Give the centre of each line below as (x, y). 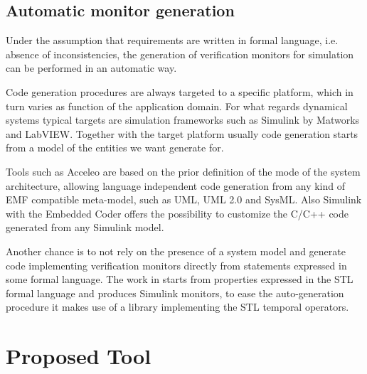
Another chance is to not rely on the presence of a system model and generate (176, 251)
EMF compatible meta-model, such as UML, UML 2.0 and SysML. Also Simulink (184, 199)
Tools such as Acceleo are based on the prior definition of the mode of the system (183, 171)
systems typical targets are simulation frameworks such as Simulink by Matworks (183, 120)
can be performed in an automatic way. (91, 68)
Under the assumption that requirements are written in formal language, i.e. (172, 40)
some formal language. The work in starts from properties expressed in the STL (180, 279)
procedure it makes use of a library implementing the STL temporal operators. (177, 307)
